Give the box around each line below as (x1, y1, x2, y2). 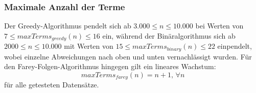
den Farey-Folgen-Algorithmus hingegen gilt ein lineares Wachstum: (4, 61, 216, 72)
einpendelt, (217, 41, 252, 51)
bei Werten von (195, 20, 244, 31)
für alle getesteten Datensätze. (4, 79, 99, 90)
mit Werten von (64, 41, 113, 51)
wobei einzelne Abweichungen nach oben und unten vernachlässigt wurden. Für (4, 51, 252, 61)
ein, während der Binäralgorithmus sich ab (102, 30, 236, 41)
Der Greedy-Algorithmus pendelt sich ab (4, 20, 131, 31)
